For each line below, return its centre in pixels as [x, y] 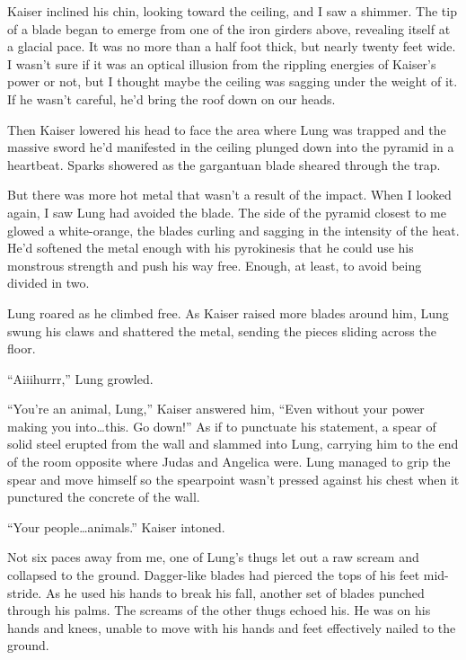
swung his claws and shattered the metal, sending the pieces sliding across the [222, 330]
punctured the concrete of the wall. [104, 497]
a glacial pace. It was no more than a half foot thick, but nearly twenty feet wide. [232, 46]
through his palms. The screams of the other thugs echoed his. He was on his [219, 610]
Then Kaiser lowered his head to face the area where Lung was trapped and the [227, 129]
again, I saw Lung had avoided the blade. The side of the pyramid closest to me [227, 212]
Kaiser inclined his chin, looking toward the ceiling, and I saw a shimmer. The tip [232, 11]
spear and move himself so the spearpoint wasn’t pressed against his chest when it [233, 479]
